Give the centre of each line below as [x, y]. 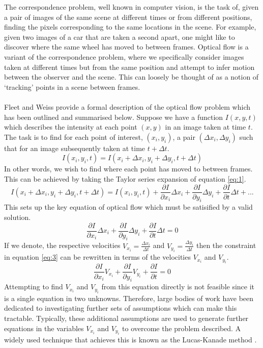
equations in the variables [44, 328]
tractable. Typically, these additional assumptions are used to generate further [126, 318]
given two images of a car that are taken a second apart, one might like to [120, 36]
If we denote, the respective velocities [62, 245]
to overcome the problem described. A [182, 328]
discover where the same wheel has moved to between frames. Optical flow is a [126, 47]
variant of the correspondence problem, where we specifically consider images [124, 56]
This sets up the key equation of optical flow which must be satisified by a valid [128, 207]
